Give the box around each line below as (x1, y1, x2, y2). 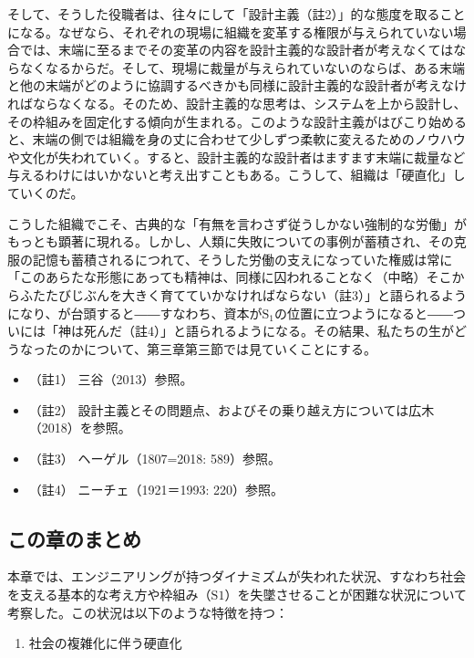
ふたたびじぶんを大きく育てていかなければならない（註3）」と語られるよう (19, 285, 467, 304)
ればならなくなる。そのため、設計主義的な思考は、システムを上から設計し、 (7, 93, 467, 112)
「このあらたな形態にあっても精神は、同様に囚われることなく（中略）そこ (7, 267, 452, 287)
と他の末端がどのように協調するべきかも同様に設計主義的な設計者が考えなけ (7, 76, 467, 95)
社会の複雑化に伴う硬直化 (28, 633, 182, 653)
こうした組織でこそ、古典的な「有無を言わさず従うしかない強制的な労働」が (7, 214, 467, 233)
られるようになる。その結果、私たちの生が (198, 321, 454, 340)
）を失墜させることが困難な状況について (224, 585, 467, 604)
